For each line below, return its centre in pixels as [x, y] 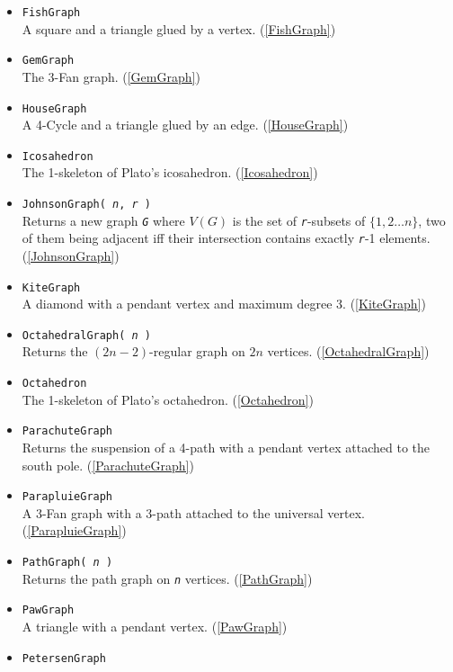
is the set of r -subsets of [299, 220]
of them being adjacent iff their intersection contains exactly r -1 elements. [226, 238]
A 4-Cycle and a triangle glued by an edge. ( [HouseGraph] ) [185, 125]
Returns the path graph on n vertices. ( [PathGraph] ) [167, 578]
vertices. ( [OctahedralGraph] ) [348, 351]
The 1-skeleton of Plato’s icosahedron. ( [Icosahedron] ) [170, 172]
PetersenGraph [64, 658]
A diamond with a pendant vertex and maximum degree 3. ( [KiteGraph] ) [224, 304]
